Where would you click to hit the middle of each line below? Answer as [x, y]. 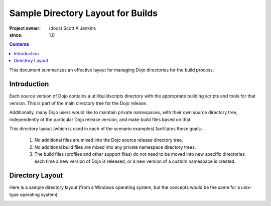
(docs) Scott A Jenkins [73, 28]
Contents [19, 44]
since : [16, 35]
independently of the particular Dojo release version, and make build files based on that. [100, 119]
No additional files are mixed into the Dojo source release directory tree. [109, 140]
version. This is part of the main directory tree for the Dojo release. [78, 103]
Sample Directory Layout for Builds [84, 13]
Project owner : [25, 28]
